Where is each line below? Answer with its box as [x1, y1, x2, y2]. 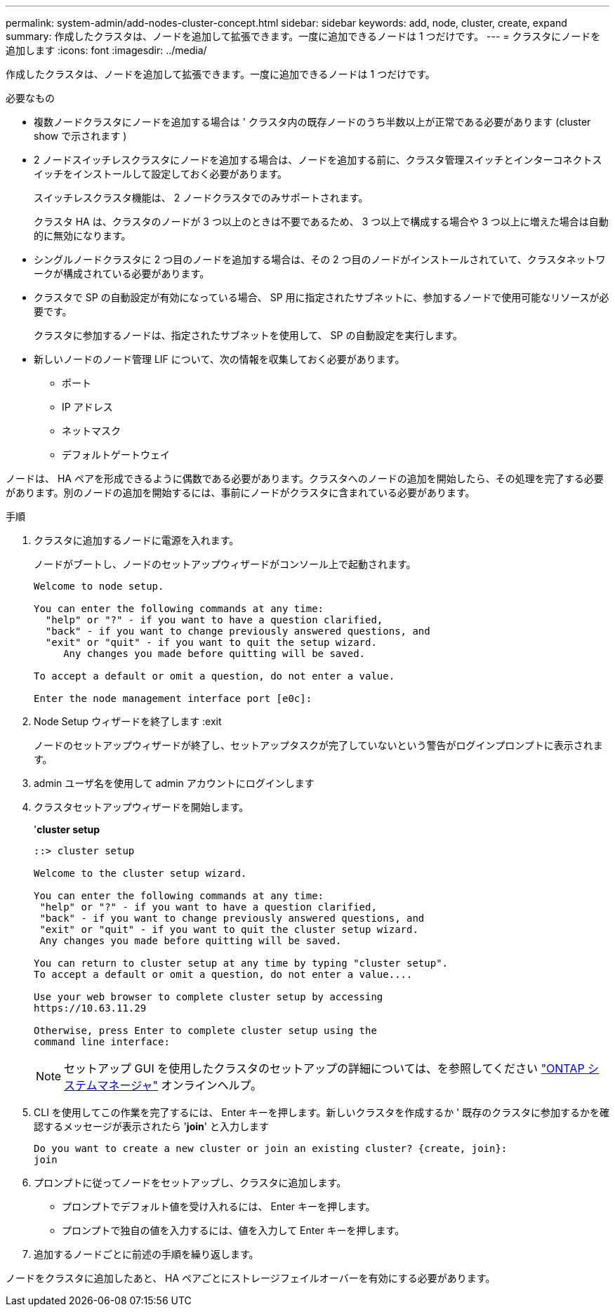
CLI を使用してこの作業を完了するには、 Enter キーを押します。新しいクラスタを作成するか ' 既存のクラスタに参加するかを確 [34, 1106, 609, 1118]
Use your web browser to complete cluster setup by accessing [34, 991, 383, 1002]
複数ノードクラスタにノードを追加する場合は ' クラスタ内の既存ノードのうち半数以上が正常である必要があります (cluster [34, 116, 591, 128]
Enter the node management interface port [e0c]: [34, 693, 312, 704]
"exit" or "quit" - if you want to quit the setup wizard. [45, 637, 377, 648]
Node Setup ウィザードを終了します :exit [34, 715, 222, 727]
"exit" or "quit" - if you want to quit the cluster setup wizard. [39, 924, 418, 935]
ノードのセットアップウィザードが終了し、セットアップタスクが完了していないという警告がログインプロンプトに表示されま [34, 739, 603, 751]
